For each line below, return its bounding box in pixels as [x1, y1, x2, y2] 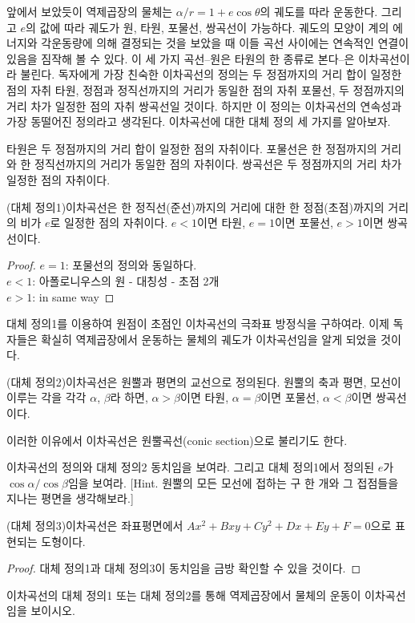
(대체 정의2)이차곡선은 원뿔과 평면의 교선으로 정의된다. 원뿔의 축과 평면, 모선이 [6, 373, 401, 390]
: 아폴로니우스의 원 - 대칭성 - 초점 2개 [32, 272, 220, 289]
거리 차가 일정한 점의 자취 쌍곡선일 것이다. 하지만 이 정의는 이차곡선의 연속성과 [6, 97, 402, 114]
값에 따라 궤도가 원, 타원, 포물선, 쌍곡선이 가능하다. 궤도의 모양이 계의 [39, 18, 389, 35]
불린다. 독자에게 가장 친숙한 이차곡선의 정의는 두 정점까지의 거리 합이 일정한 [20, 66, 402, 83]
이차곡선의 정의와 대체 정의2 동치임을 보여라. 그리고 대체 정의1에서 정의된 [6, 459, 375, 475]
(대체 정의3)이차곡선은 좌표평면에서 [6, 517, 183, 534]
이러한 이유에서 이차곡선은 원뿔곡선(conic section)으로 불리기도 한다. [6, 431, 348, 448]
